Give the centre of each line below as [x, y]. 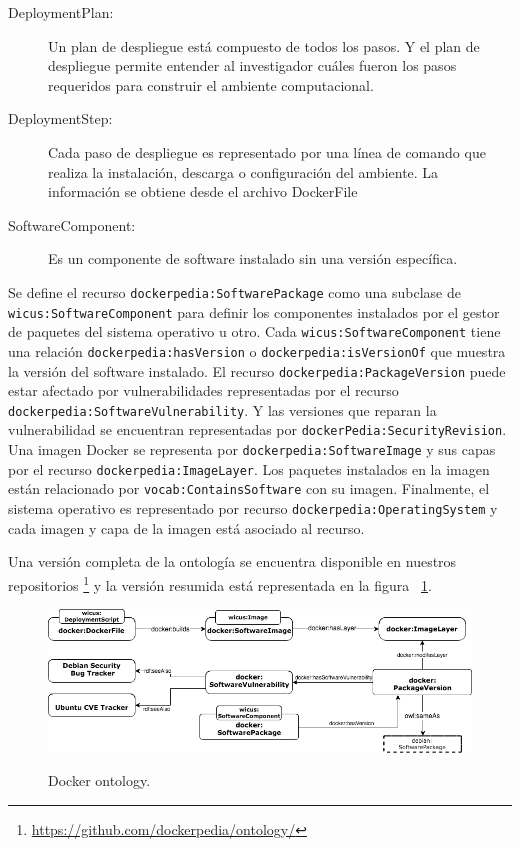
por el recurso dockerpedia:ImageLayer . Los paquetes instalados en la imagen [249, 468]
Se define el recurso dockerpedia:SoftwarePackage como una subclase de [234, 291]
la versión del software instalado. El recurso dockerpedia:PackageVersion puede [257, 370]
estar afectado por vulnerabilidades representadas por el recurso [203, 390]
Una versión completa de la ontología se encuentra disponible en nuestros [232, 561]
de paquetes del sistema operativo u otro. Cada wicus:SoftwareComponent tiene [254, 331]
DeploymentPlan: [61, 12]
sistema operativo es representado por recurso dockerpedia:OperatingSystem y [253, 508]
